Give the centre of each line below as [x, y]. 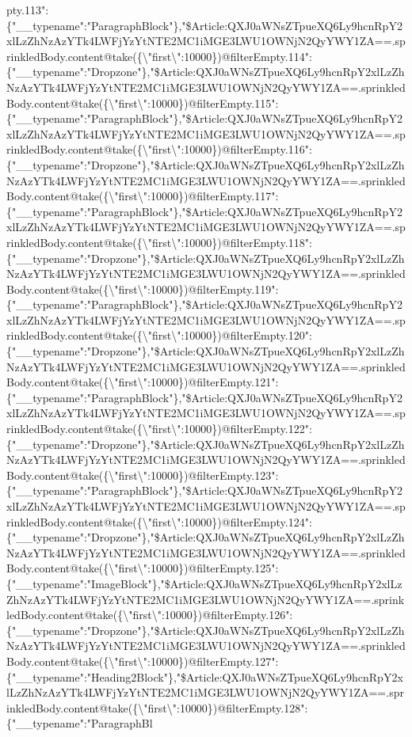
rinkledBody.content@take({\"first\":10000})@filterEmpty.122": [159, 429]
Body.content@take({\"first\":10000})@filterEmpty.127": [143, 661]
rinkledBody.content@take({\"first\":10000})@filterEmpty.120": [159, 335]
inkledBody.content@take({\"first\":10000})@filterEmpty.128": [157, 707]
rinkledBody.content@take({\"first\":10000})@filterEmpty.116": [159, 149]
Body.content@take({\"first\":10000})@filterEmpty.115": [143, 103]
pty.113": [28, 9]
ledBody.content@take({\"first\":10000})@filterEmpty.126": [150, 615]
